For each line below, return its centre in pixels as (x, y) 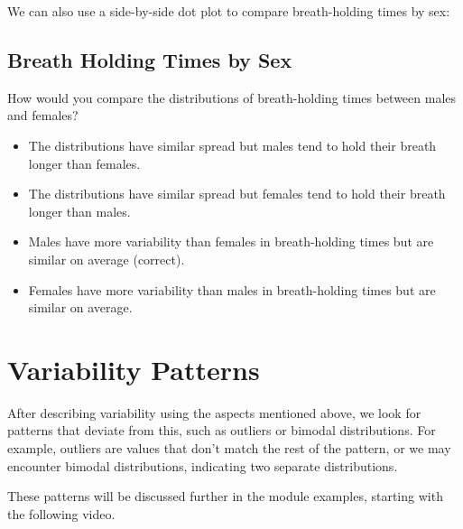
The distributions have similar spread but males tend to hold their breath (232, 145)
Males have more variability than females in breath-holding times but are (231, 241)
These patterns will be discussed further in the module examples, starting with (225, 496)
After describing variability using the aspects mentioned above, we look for (214, 412)
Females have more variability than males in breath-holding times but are (232, 289)
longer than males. (79, 211)
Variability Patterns (134, 369)
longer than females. (84, 163)
